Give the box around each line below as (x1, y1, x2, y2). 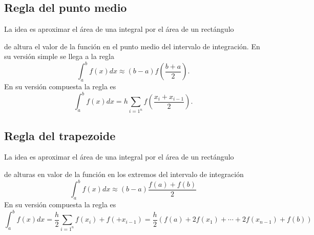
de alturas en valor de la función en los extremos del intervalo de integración (4, 169, 244, 180)
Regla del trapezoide (4, 127, 116, 143)
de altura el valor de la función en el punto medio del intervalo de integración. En (4, 41, 260, 51)
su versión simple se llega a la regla (4, 51, 115, 62)
